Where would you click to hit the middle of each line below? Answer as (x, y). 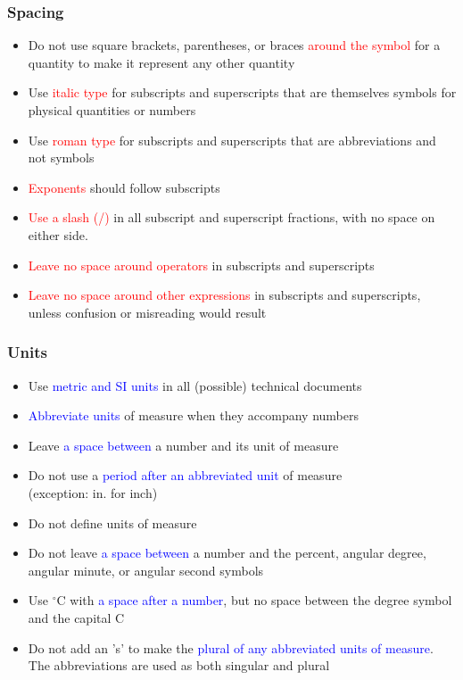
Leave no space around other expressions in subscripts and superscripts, (224, 295)
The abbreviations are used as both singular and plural (179, 665)
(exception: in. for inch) (93, 492)
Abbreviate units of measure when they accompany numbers (193, 415)
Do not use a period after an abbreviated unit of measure (185, 475)
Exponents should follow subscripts (124, 187)
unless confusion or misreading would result (147, 312)
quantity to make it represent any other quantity (161, 62)
